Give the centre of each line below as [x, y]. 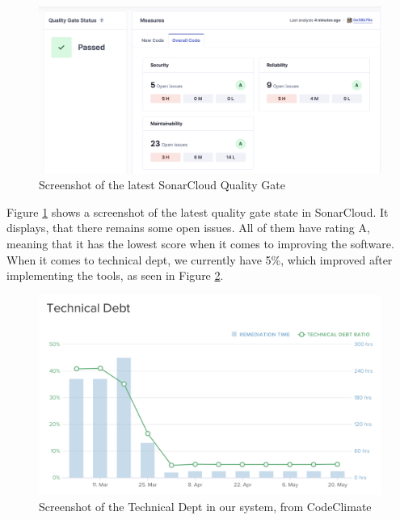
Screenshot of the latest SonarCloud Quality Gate [162, 185]
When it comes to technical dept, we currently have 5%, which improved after [200, 259]
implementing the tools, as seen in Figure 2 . [115, 275]
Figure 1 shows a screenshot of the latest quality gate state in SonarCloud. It [198, 211]
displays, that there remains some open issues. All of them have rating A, [188, 228]
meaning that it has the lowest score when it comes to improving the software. [200, 243]
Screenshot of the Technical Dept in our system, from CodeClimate [205, 506]
